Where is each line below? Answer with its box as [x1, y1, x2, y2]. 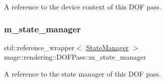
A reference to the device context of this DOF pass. [4, 1, 162, 11]
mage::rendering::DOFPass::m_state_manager [4, 52, 147, 62]
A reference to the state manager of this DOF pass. [4, 69, 161, 79]
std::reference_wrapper [4, 42, 75, 52]
